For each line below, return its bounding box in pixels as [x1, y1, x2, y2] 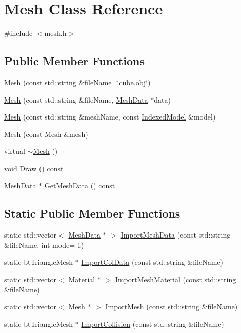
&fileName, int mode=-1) [4, 239, 84, 250]
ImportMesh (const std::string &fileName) [105, 301, 238, 312]
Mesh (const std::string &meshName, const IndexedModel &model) [4, 111, 216, 122]
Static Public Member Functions [4, 205, 180, 221]
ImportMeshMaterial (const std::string [115, 274, 236, 285]
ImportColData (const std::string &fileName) [81, 257, 223, 267]
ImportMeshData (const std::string [120, 229, 231, 240]
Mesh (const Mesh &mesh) [4, 128, 88, 139]
